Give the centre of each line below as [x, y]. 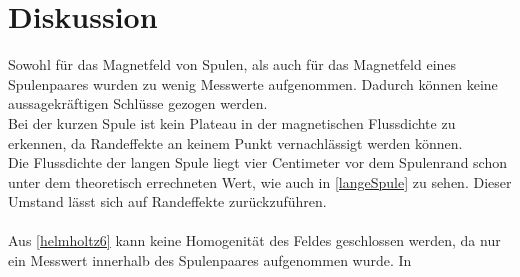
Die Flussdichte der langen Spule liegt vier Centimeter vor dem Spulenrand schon [257, 162]
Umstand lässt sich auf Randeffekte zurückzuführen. [167, 201]
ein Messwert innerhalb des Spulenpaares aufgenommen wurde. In [210, 260]
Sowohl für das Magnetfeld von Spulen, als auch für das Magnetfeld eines [232, 64]
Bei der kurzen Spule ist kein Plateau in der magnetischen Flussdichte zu [232, 122]
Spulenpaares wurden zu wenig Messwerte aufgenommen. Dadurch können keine [253, 83]
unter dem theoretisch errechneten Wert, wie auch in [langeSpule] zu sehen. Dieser [260, 181]
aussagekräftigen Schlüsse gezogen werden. [138, 103]
